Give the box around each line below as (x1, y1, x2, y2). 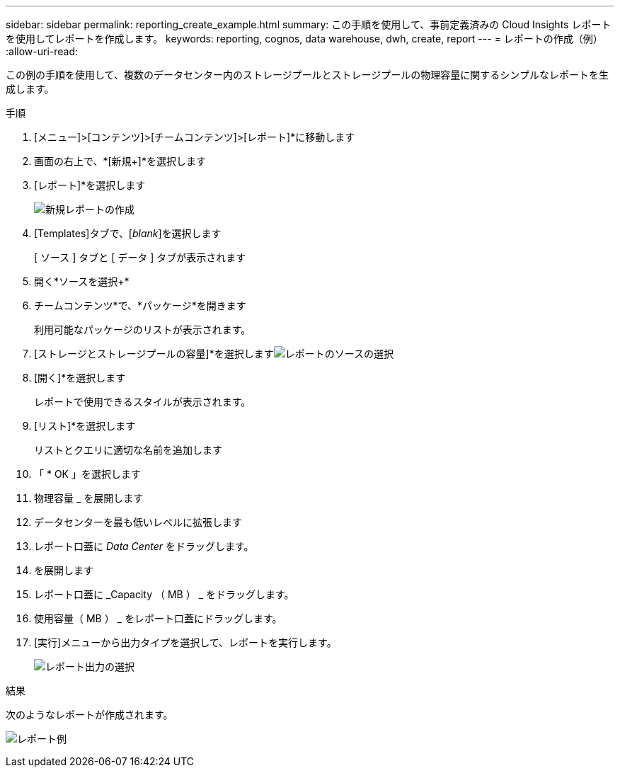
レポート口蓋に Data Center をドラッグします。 (34, 540, 254, 552)
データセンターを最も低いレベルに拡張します (34, 516, 242, 528)
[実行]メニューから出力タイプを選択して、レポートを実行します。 (34, 636, 337, 648)
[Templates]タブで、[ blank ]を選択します (34, 227, 222, 239)
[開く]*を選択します (34, 372, 126, 384)
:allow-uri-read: (6, 45, 79, 57)
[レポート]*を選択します (34, 179, 146, 191)
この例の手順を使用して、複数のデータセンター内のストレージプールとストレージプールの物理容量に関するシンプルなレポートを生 (6, 69, 609, 81)
